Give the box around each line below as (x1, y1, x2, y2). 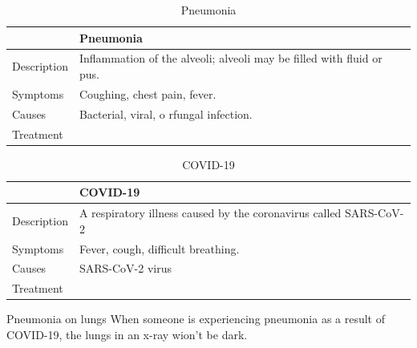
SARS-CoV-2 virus (79, 260, 172, 277)
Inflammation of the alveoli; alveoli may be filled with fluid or (79, 50, 383, 67)
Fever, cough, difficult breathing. (79, 240, 240, 257)
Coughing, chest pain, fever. (79, 85, 217, 102)
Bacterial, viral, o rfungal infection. (79, 105, 253, 122)
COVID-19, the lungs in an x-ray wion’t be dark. (6, 326, 248, 342)
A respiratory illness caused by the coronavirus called (79, 204, 342, 221)
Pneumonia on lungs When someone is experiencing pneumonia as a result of (6, 310, 386, 327)
